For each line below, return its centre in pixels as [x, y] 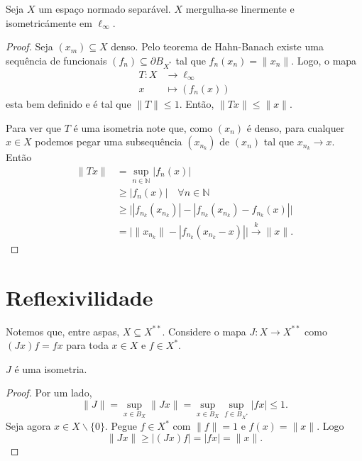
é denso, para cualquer [296, 127]
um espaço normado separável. [105, 9]
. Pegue [121, 426]
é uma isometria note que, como [143, 127]
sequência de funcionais [56, 60]
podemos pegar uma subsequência [109, 141]
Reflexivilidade [79, 297]
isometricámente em [49, 22]
